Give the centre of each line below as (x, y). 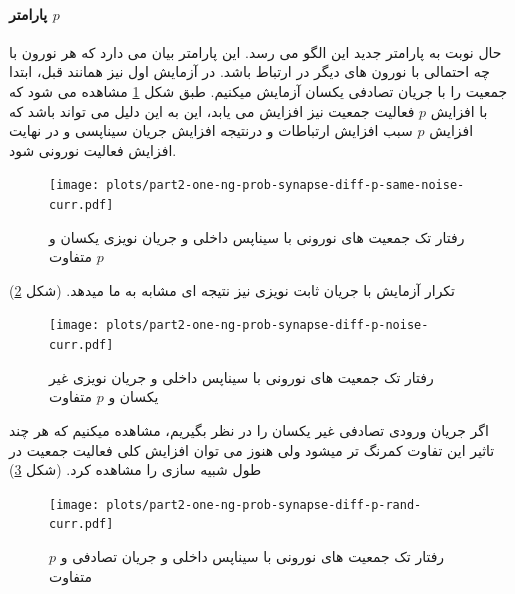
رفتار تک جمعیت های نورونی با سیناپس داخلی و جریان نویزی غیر (241, 376)
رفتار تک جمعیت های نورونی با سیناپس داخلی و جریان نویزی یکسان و (257, 236)
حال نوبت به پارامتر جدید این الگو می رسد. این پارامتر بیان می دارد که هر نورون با (255, 51)
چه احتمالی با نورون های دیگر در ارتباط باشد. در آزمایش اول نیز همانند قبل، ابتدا (249, 71)
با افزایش (459, 110)
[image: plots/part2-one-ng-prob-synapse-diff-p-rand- (235, 504)
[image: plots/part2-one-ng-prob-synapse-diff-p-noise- (239, 325)
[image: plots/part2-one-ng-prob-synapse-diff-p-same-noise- (257, 185)
